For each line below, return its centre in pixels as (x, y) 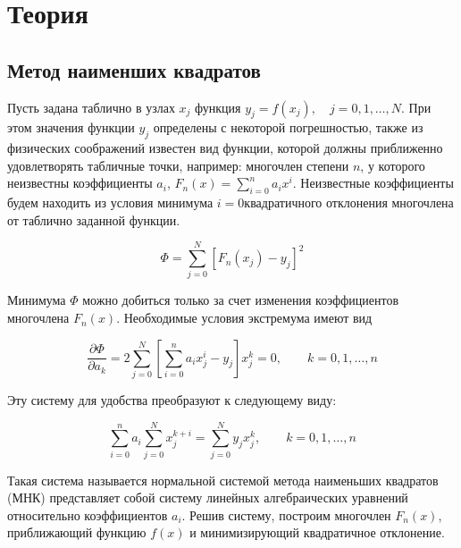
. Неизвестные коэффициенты (373, 183)
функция (218, 107)
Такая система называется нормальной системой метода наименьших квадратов (223, 480)
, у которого (393, 165)
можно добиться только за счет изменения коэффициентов (241, 300)
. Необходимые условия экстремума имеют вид (244, 318)
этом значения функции (71, 127)
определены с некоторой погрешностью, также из (288, 127)
